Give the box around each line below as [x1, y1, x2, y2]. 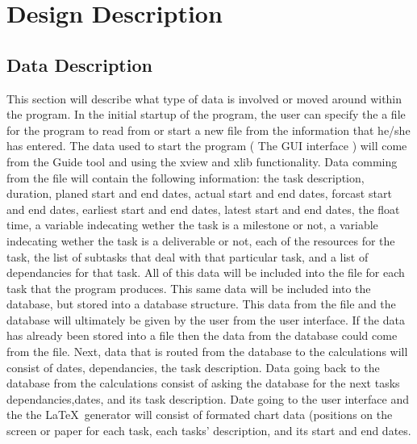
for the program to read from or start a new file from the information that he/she [6, 121, 411, 138]
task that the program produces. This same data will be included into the [6, 279, 371, 296]
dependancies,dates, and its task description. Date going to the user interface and [6, 390, 409, 407]
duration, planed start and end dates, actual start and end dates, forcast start [6, 185, 392, 202]
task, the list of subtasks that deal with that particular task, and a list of [6, 248, 369, 265]
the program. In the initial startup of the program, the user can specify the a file [6, 106, 406, 123]
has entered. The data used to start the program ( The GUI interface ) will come [6, 137, 407, 154]
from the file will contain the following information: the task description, [6, 169, 365, 186]
